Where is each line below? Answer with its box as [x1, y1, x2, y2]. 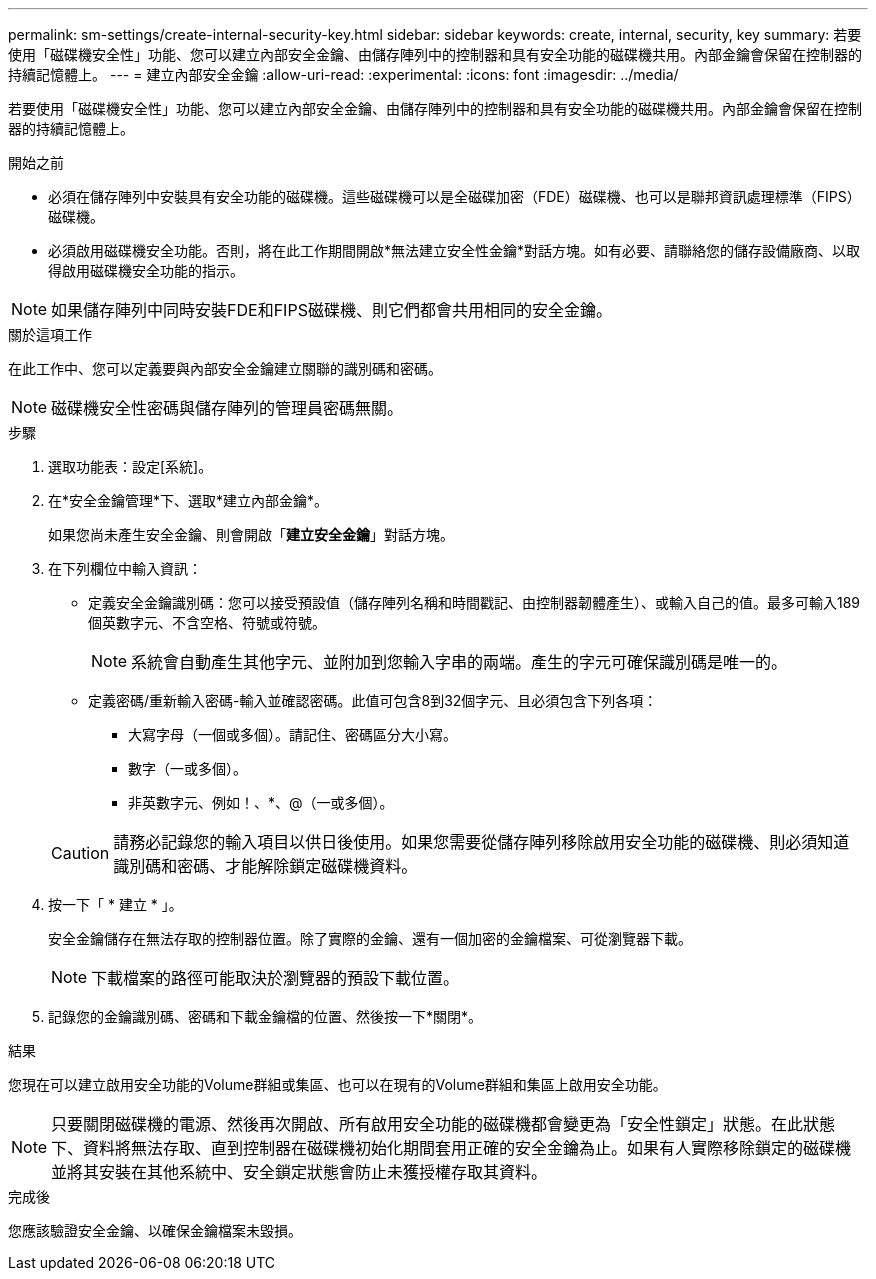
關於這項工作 [8, 326, 92, 343]
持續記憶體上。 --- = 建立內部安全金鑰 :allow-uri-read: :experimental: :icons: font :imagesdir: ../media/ [8, 66, 679, 83]
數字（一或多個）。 [128, 760, 247, 777]
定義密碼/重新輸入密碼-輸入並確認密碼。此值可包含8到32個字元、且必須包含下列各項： [88, 692, 658, 709]
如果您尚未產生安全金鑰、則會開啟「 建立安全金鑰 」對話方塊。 [48, 526, 454, 543]
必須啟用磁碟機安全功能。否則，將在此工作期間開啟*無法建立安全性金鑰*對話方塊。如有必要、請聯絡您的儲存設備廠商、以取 [48, 242, 861, 259]
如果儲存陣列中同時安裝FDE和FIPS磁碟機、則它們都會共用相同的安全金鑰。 [51, 300, 612, 320]
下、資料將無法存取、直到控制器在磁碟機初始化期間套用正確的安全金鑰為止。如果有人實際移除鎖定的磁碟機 [51, 1138, 852, 1158]
